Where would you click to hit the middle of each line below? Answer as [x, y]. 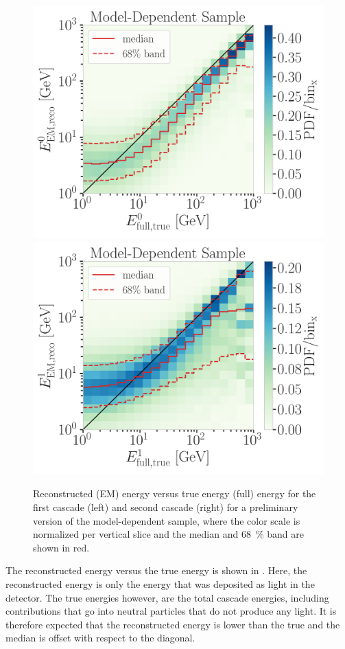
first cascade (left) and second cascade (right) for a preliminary [166, 507]
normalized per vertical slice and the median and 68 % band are [168, 534]
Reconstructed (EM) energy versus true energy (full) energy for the [175, 493]
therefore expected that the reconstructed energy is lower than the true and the [173, 624]
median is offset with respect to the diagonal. [100, 638]
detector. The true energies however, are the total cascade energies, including [167, 597]
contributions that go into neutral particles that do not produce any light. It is [171, 611]
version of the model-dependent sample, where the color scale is [167, 520]
